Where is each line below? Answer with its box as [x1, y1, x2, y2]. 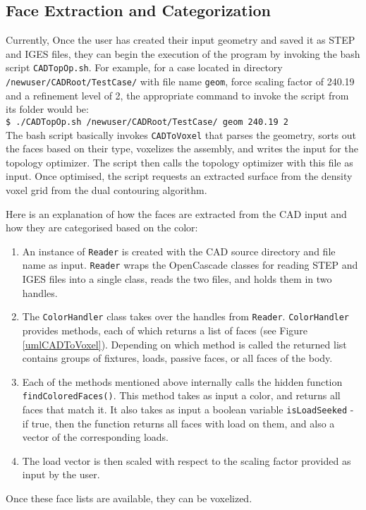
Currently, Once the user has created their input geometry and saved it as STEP [6, 32, 355, 47]
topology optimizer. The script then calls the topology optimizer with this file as [6, 154, 353, 169]
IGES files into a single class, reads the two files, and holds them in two [22, 272, 332, 286]
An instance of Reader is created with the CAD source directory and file [22, 243, 336, 258]
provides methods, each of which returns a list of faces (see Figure [22, 322, 307, 337]
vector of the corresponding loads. [22, 430, 169, 444]
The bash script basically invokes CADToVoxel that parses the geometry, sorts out [6, 127, 357, 142]
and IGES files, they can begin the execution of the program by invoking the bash [6, 46, 360, 61]
